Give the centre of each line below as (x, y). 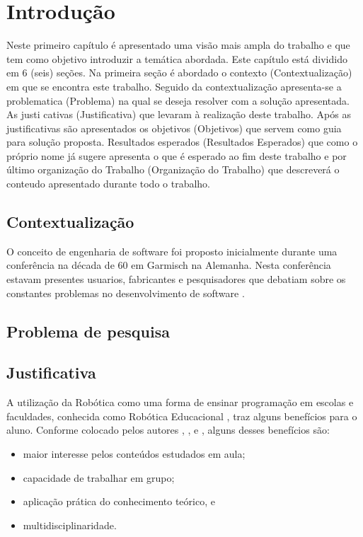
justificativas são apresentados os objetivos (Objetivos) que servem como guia (174, 128)
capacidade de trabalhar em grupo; (99, 477)
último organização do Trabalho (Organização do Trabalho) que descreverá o (173, 169)
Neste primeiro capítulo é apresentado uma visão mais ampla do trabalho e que (178, 45)
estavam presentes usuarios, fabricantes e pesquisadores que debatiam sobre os (176, 279)
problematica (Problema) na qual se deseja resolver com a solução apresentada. (178, 100)
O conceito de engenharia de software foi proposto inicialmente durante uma (172, 251)
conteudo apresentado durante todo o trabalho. (109, 184)
